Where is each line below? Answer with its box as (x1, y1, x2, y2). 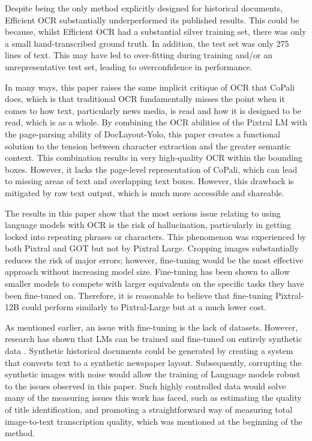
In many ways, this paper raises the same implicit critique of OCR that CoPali (5, 80, 295, 93)
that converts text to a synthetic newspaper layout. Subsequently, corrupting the (5, 356, 302, 368)
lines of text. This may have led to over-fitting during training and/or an (5, 49, 273, 61)
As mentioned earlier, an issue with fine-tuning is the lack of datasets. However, (5, 320, 298, 333)
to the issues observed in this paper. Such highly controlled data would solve (5, 379, 286, 392)
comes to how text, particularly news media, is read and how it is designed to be (5, 104, 301, 116)
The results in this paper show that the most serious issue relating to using (5, 206, 281, 219)
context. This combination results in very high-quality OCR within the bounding (5, 151, 303, 164)
